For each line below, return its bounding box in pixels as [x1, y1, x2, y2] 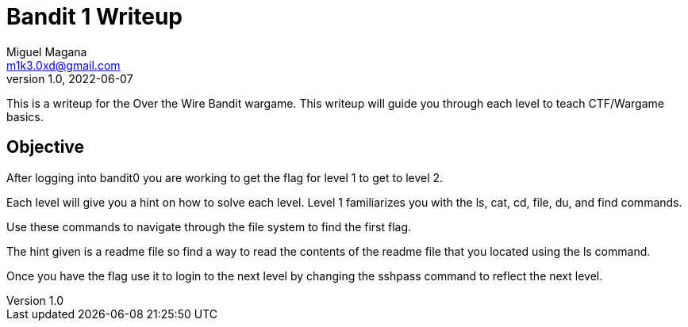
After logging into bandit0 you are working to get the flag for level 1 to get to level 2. [6, 170, 444, 184]
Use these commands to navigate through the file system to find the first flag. [6, 219, 412, 234]
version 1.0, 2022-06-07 [6, 71, 133, 86]
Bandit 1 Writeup [6, 3, 183, 30]
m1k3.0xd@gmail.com [6, 58, 121, 72]
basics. [6, 109, 44, 124]
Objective [6, 137, 85, 158]
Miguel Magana [6, 44, 87, 59]
